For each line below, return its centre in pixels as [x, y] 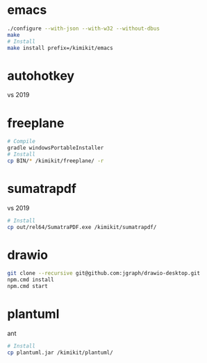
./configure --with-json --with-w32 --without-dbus [83, 28]
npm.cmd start [28, 287]
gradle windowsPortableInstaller [56, 148]
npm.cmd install [31, 280]
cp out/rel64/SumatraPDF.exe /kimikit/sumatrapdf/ [82, 227]
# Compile [22, 142]
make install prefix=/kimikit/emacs [60, 48]
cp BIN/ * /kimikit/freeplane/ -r [56, 161]
